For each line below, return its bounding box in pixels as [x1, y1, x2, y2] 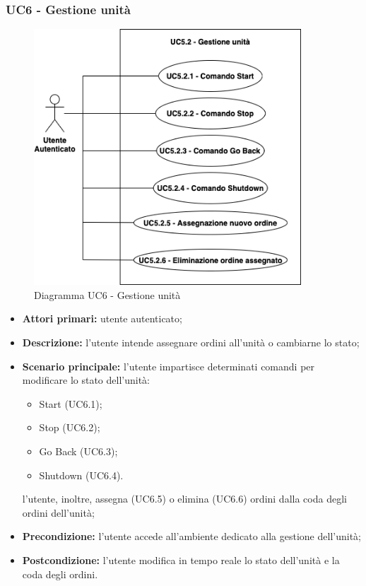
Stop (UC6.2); [39, 420, 100, 435]
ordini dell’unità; [22, 505, 95, 520]
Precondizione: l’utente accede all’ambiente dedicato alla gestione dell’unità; [22, 529, 361, 544]
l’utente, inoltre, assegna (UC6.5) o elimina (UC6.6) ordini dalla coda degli [22, 491, 347, 506]
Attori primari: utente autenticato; [22, 311, 182, 326]
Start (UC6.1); [39, 396, 102, 411]
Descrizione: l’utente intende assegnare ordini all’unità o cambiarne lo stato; [22, 335, 360, 350]
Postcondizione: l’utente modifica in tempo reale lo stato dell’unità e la [22, 553, 340, 568]
